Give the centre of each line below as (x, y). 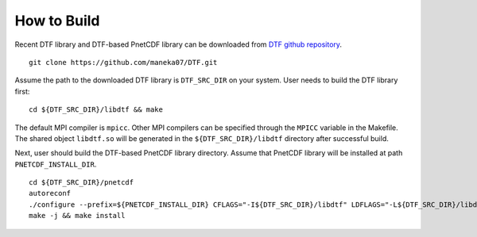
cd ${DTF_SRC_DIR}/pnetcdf (81, 183)
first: (22, 91)
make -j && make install (77, 216)
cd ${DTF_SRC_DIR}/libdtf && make (96, 110)
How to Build (57, 21)
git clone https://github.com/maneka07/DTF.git (123, 62)
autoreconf (50, 193)
